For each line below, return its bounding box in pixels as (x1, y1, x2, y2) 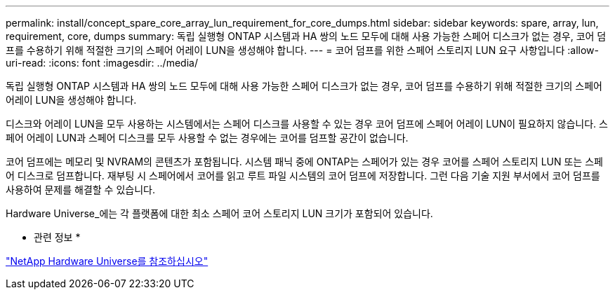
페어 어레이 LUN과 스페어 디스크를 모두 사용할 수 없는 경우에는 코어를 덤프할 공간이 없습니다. (6, 132, 409, 144)
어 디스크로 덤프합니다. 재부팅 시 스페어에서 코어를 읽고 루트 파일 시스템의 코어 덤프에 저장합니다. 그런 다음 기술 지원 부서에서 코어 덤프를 (6, 170, 600, 181)
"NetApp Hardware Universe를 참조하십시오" (6, 255, 209, 267)
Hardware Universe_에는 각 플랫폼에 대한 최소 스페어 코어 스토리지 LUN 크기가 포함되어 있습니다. (6, 207, 433, 219)
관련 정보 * (34, 231, 81, 243)
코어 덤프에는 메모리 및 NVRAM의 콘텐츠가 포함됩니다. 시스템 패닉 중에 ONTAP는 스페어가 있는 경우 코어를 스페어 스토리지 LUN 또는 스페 (6, 156, 603, 167)
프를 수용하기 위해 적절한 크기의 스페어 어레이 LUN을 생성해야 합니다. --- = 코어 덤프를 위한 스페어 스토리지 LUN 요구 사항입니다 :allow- (6, 44, 599, 56)
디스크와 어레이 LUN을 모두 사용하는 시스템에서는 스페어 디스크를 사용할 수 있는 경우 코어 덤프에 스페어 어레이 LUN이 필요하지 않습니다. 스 (6, 118, 608, 130)
